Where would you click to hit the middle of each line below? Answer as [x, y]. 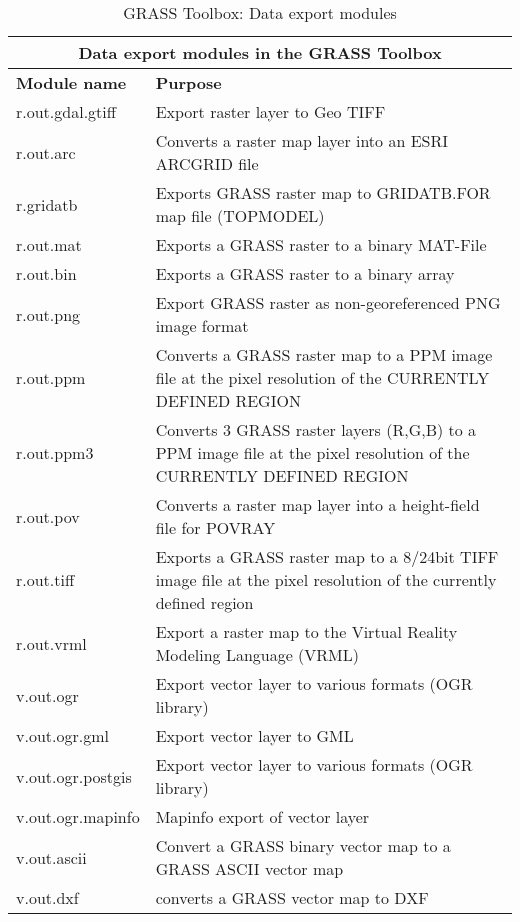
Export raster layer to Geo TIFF [270, 111]
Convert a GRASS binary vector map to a [303, 845]
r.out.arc [46, 152]
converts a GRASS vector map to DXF [292, 897]
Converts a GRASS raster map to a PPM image [324, 354]
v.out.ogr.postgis [74, 776]
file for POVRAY [215, 527]
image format [202, 325]
